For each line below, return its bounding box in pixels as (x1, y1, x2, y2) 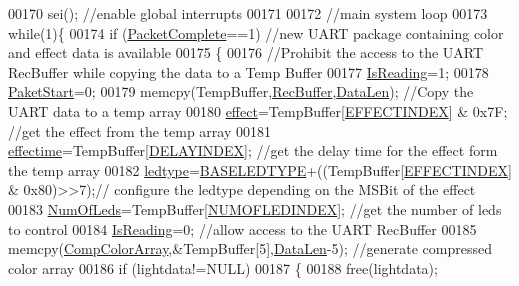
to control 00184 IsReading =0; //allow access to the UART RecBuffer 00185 (8, 218, 477, 239)
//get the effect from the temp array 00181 (8, 120, 271, 141)
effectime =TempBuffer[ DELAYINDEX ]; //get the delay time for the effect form (8, 140, 498, 161)
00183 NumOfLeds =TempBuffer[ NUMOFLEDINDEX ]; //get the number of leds (8, 198, 502, 219)
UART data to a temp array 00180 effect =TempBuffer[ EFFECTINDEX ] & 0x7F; (8, 100, 508, 121)
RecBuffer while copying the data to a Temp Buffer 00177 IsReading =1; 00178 (8, 61, 489, 82)
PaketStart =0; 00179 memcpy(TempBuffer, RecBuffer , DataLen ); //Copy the (8, 81, 474, 102)
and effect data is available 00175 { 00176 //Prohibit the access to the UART (8, 42, 484, 63)
